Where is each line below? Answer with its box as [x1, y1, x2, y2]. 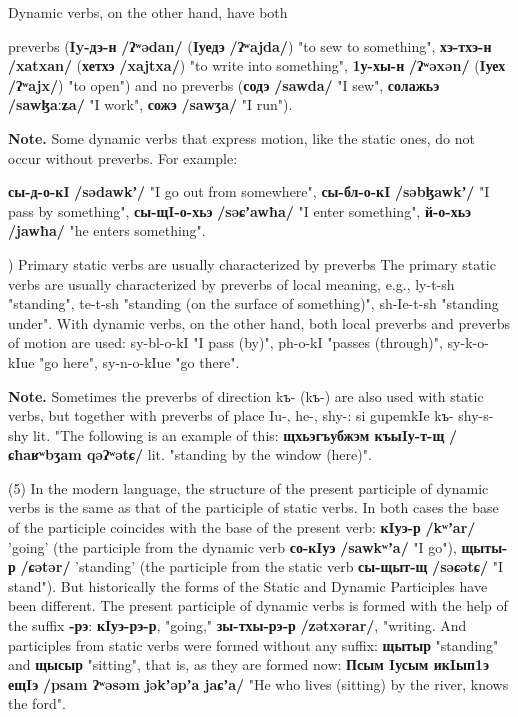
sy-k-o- [447, 332, 489, 353]
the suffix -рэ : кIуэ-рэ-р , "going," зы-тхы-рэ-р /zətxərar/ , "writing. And [8, 615, 467, 636]
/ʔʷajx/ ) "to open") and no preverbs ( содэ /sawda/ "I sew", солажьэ [8, 74, 440, 95]
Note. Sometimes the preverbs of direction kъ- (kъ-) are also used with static [8, 385, 484, 406]
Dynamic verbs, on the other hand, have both [8, 2, 288, 22]
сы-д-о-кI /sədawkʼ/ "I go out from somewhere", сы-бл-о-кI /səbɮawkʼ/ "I [8, 181, 490, 202]
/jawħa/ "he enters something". [8, 220, 206, 241]
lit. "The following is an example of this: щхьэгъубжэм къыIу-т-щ [32, 424, 445, 445]
